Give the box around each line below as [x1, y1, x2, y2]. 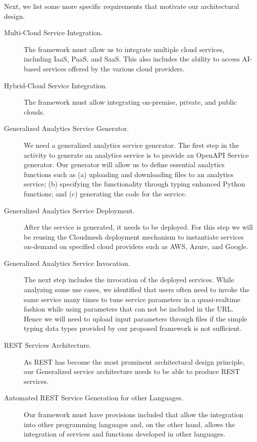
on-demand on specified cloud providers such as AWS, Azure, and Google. [24, 241, 249, 252]
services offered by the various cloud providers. [43, 63, 185, 73]
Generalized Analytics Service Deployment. [4, 205, 135, 215]
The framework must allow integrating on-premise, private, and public [24, 97, 237, 107]
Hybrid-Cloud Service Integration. [4, 80, 107, 90]
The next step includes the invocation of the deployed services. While [24, 274, 234, 285]
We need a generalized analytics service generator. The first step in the [24, 139, 239, 150]
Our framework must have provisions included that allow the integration [24, 409, 244, 419]
